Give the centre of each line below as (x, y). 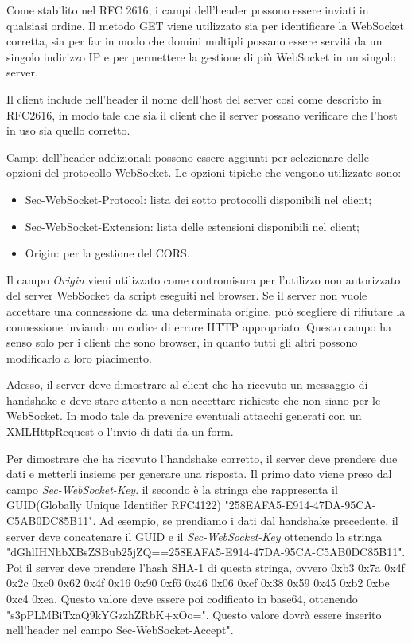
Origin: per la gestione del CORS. (107, 253)
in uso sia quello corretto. (68, 130)
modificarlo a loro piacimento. (79, 357)
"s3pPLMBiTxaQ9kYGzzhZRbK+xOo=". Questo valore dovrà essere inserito (194, 614)
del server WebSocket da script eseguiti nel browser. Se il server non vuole (187, 295)
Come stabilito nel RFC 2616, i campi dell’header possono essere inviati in (188, 10)
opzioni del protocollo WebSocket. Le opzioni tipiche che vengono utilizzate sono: (204, 173)
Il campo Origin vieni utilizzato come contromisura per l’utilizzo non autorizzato (204, 279)
